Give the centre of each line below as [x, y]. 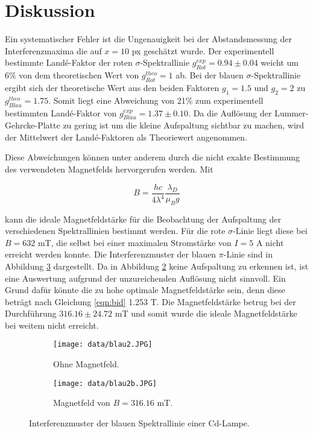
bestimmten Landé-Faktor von [61, 112]
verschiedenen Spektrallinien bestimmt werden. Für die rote [115, 231]
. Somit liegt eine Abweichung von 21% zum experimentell [156, 100]
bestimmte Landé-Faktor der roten [69, 62]
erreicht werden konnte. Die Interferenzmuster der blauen [111, 254]
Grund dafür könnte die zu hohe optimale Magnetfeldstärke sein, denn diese [145, 290]
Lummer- [292, 112]
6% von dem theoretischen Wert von [72, 75]
